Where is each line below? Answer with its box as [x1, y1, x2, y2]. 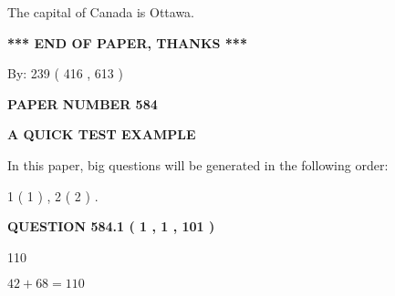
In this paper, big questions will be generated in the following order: [7, 155, 389, 174]
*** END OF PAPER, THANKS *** [7, 33, 247, 52]
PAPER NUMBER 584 [7, 94, 158, 113]
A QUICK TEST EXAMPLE [7, 125, 196, 144]
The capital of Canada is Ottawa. [7, 3, 195, 21]
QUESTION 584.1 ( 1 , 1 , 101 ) [7, 217, 215, 236]
